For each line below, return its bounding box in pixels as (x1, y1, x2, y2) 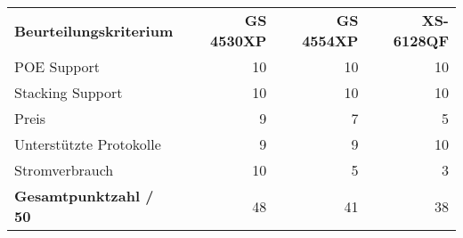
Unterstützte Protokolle (14, 134, 161, 154)
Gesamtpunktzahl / (14, 185, 154, 206)
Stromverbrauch (14, 160, 114, 180)
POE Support (14, 56, 101, 77)
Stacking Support (14, 82, 123, 103)
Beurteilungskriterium (14, 20, 174, 41)
